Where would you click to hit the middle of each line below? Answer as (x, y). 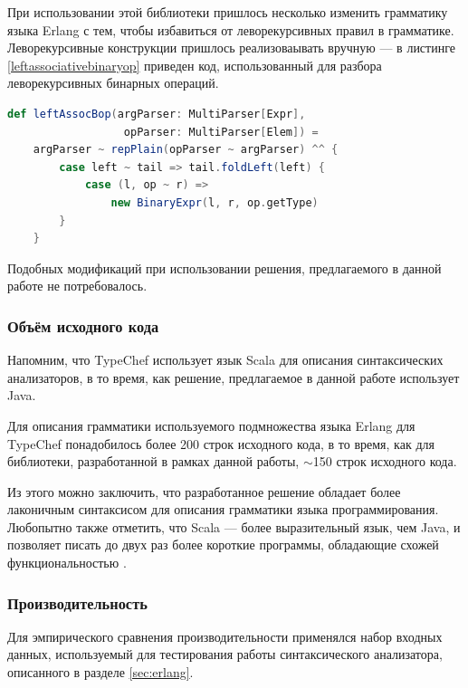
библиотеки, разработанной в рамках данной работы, (153, 461)
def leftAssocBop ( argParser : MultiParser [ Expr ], (157, 114)
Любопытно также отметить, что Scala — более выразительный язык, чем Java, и (234, 526)
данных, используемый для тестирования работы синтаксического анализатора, (225, 654)
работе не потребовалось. (77, 286)
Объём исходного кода (83, 325)
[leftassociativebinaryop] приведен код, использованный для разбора (195, 65)
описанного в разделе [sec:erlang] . (100, 672)
